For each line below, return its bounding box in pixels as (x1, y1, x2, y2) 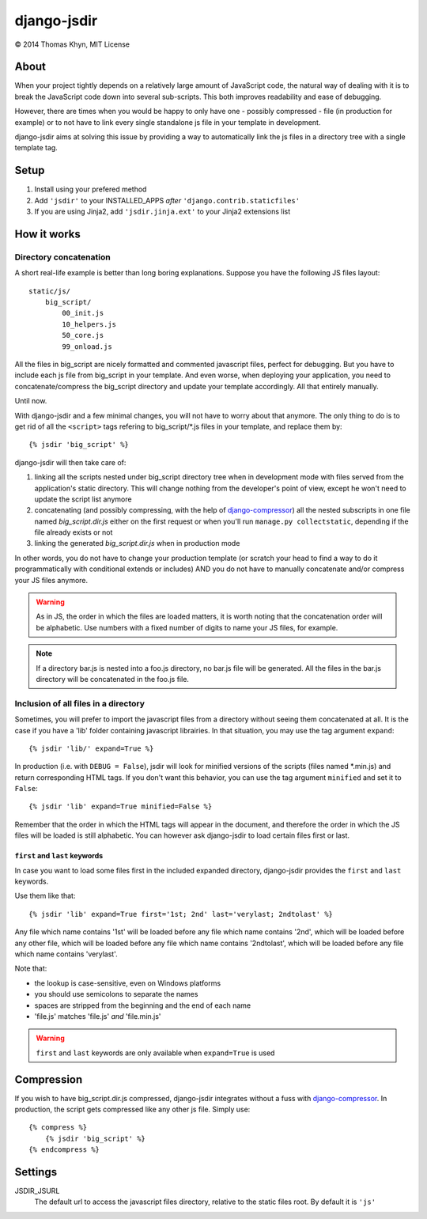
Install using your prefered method (34, 184, 147, 194)
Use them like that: (14, 891, 76, 901)
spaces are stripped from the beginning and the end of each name (34, 1001, 251, 1010)
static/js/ (28, 286, 71, 296)
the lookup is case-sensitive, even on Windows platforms (34, 978, 221, 988)
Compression (14, 1073, 83, 1086)
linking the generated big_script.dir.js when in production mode (34, 539, 240, 548)
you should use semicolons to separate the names (34, 990, 198, 999)
